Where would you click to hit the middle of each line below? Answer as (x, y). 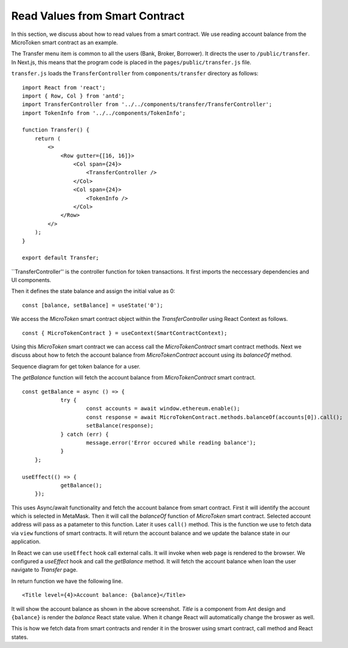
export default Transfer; (61, 258)
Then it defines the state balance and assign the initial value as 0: (93, 291)
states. (20, 637)
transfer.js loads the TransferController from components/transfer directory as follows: (135, 74)
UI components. (31, 280)
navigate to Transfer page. (44, 570)
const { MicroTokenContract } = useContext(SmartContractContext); (125, 333)
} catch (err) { (85, 434)
